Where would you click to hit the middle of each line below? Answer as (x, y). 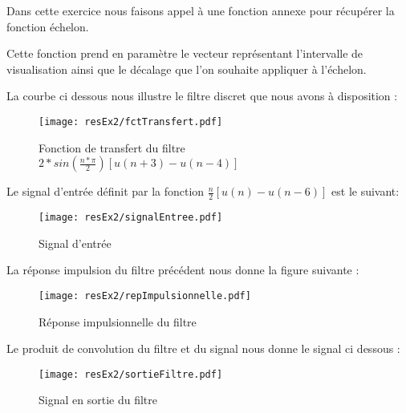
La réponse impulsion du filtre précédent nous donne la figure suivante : (183, 270)
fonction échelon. (48, 26)
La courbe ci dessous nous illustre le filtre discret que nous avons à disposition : (202, 96)
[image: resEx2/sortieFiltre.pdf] (131, 374)
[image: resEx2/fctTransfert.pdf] (131, 121)
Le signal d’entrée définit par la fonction (106, 191)
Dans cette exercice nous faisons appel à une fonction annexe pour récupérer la (201, 10)
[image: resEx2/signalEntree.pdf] (131, 218)
